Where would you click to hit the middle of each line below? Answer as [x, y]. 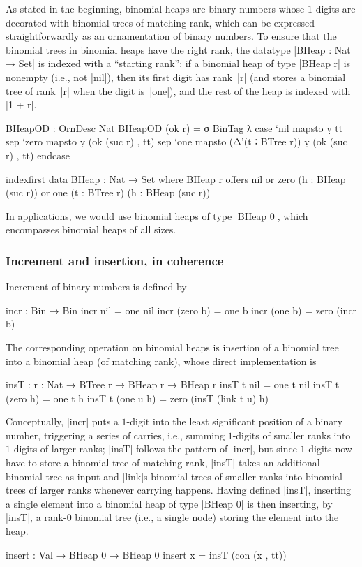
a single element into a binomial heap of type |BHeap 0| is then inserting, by [169, 503]
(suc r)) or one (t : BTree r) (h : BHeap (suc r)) [108, 192]
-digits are [334, 8]
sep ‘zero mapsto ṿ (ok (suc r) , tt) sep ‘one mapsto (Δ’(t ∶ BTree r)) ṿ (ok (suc [176, 141]
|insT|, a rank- [36, 517]
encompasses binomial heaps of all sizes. [91, 229]
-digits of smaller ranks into [292, 435]
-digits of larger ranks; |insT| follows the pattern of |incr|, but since [154, 449]
